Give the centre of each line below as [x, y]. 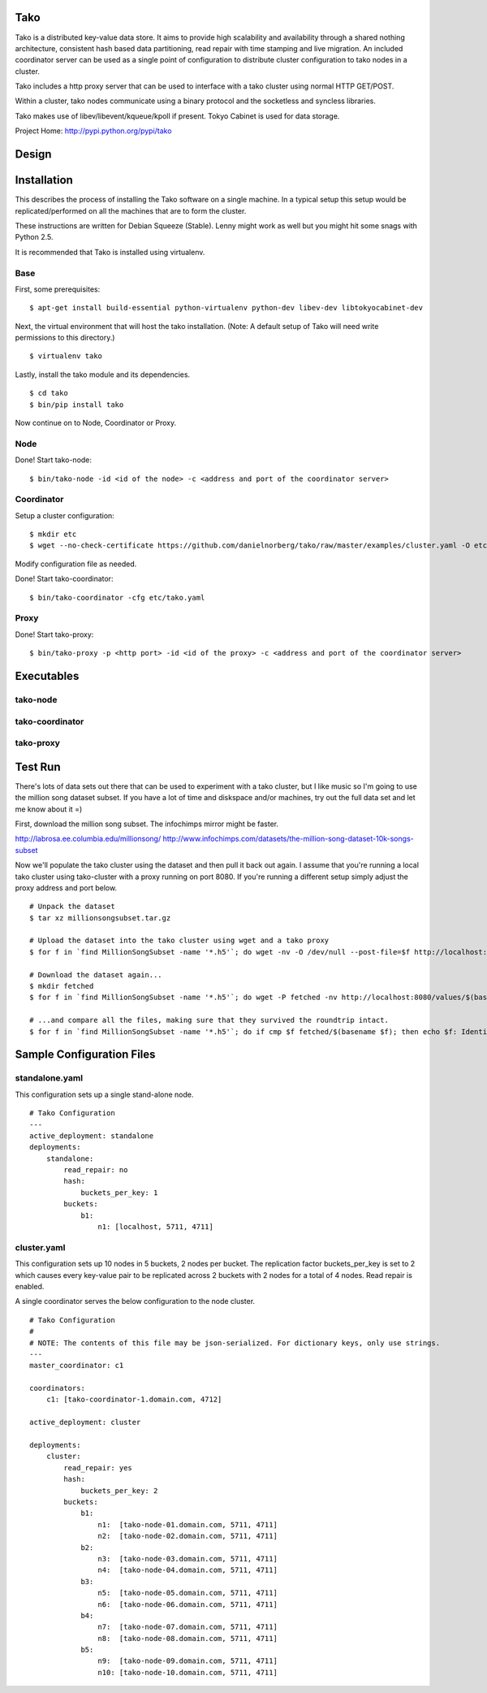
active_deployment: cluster [85, 1422]
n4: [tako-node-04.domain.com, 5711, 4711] [187, 1570]
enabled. [30, 1286]
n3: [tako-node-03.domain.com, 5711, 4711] [187, 1559]
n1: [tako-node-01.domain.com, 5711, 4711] [187, 1524]
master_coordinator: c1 [77, 1366]
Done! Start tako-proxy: [54, 634]
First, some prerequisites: [58, 289]
